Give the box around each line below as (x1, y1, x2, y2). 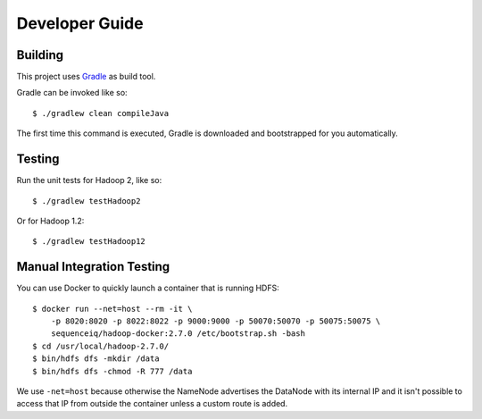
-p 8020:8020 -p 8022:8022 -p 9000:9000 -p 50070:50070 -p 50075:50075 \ (50, 316, 381, 326)
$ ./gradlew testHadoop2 (32, 196, 141, 205)
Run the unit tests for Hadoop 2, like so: (16, 175, 162, 186)
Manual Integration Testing (16, 259, 170, 274)
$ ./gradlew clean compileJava (32, 108, 170, 118)
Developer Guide (16, 13, 144, 33)
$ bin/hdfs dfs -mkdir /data (32, 354, 160, 364)
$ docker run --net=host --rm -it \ (32, 304, 193, 314)
